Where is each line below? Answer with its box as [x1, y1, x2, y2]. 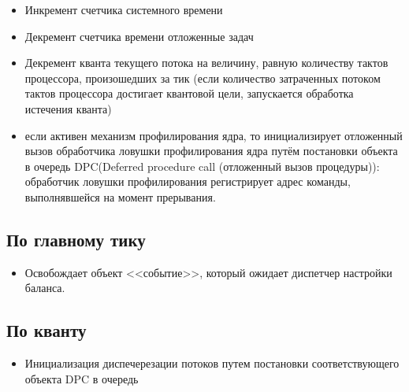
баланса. [24, 279, 65, 296]
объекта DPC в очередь [24, 370, 139, 386]
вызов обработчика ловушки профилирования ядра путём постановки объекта [24, 142, 398, 159]
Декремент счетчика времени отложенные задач [24, 28, 254, 44]
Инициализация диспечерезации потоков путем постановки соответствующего [24, 355, 400, 372]
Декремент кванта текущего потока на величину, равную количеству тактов [24, 54, 389, 71]
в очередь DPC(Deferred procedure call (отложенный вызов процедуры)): [24, 157, 380, 174]
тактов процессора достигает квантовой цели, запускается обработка [24, 85, 354, 102]
